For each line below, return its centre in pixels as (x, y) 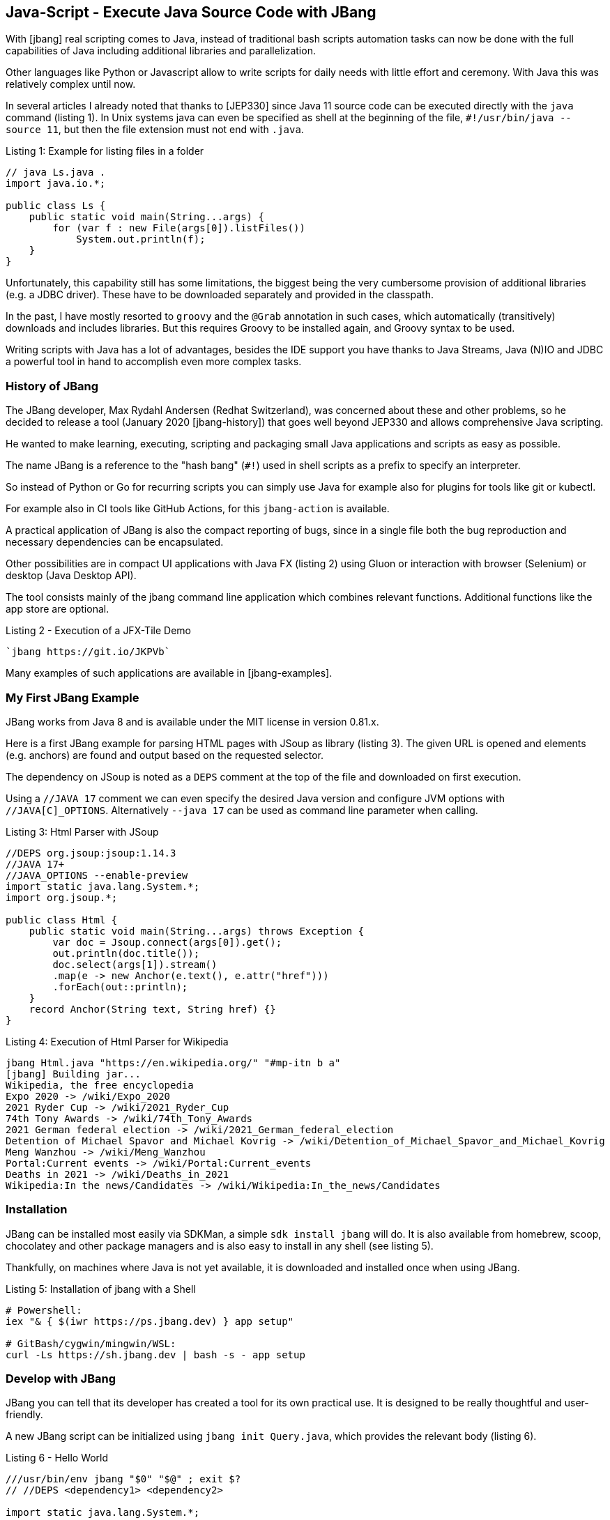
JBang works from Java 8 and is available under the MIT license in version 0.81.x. (192, 721)
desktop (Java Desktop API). (71, 576)
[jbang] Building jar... (73, 1074)
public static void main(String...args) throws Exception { (197, 931)
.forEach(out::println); (120, 987)
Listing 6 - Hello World (57, 1458)
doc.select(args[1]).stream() (135, 964)
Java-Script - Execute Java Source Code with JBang (191, 12)
